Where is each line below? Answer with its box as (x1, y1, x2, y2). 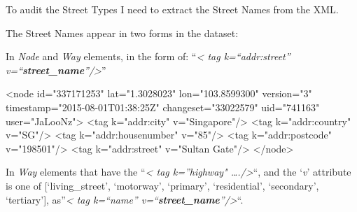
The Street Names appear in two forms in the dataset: (6, 25, 239, 40)
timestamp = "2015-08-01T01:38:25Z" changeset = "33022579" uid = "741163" (6, 99, 320, 114)
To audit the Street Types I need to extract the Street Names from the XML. (6, 2, 339, 16)
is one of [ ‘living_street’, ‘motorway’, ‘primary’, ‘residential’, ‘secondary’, (6, 178, 319, 192)
